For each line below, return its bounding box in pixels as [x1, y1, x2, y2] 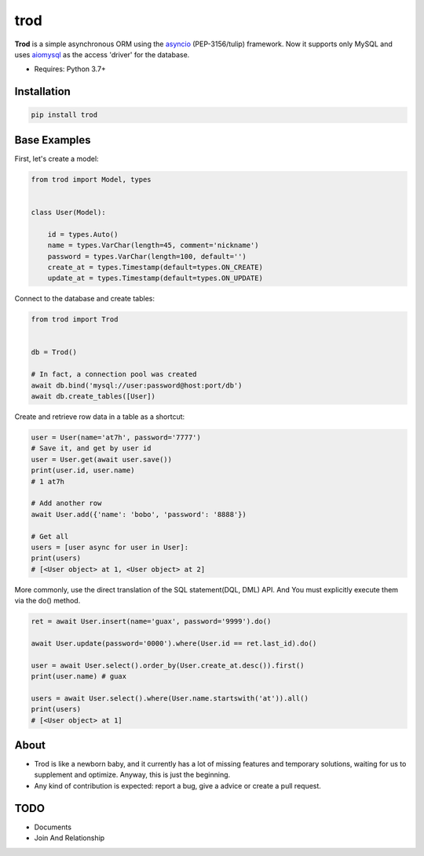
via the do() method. [14, 596, 81, 606]
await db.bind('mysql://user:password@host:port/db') [31, 381, 243, 390]
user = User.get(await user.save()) [31, 455, 173, 464]
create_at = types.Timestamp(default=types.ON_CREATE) [47, 263, 263, 271]
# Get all [31, 532, 69, 541]
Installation [14, 85, 71, 98]
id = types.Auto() [47, 230, 119, 239]
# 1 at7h [31, 477, 65, 486]
